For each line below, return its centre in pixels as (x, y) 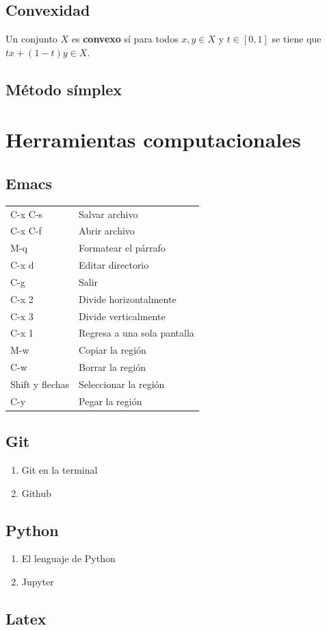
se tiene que (297, 39)
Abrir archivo (107, 231)
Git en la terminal (60, 470)
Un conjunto (31, 39)
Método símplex (64, 89)
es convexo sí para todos (125, 39)
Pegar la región (110, 401)
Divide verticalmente (122, 316)
